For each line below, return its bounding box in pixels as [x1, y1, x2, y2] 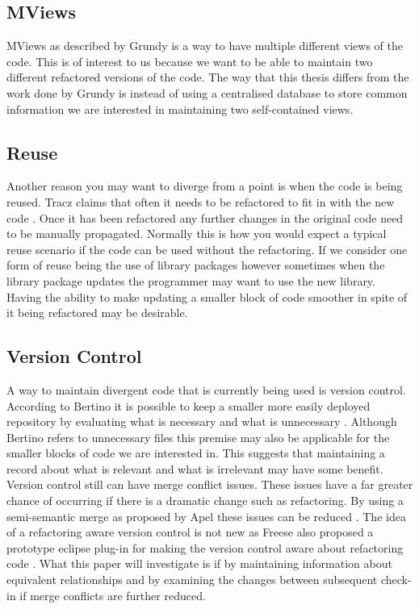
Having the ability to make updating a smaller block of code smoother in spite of [6, 288, 408, 305]
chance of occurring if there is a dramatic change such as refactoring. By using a [6, 492, 404, 509]
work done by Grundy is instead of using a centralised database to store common [6, 84, 408, 101]
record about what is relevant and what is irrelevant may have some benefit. [6, 460, 383, 477]
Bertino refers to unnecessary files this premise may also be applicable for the [6, 428, 390, 445]
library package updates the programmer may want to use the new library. [6, 272, 375, 289]
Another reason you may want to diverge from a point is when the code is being [6, 177, 403, 194]
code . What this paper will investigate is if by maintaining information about [6, 555, 392, 572]
